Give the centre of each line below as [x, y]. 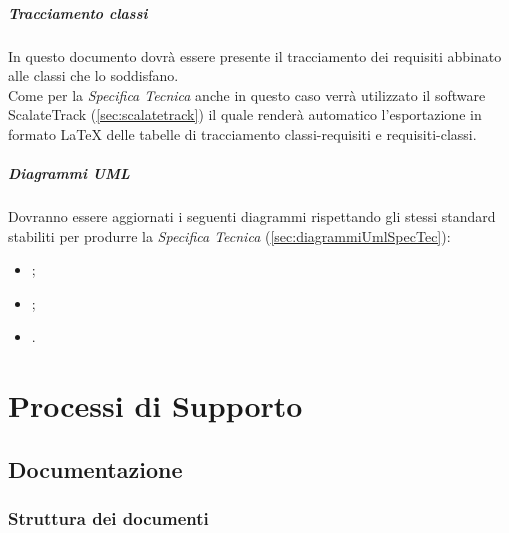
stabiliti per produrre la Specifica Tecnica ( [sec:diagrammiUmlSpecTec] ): [229, 235]
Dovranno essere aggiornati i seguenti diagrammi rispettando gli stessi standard [252, 216]
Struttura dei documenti [108, 518]
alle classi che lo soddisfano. [93, 75]
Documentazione [95, 468]
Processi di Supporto [155, 405]
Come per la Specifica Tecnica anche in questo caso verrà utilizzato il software [247, 94]
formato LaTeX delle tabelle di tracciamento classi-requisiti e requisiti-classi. [242, 133]
